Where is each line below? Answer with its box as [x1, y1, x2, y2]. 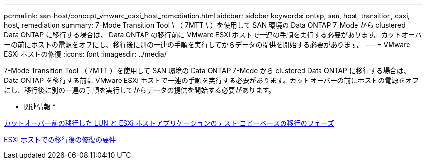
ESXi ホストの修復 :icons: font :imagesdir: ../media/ [4, 50, 167, 58]
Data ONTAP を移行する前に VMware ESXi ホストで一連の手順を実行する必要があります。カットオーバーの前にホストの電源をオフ [4, 76, 419, 84]
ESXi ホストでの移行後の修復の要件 [4, 135, 116, 144]
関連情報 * [23, 102, 56, 111]
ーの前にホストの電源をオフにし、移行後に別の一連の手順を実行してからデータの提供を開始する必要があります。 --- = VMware [4, 40, 410, 49]
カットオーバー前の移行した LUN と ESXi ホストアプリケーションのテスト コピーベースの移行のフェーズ [4, 119, 334, 127]
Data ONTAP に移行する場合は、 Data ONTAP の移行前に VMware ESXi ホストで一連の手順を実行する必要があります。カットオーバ [4, 31, 422, 39]
